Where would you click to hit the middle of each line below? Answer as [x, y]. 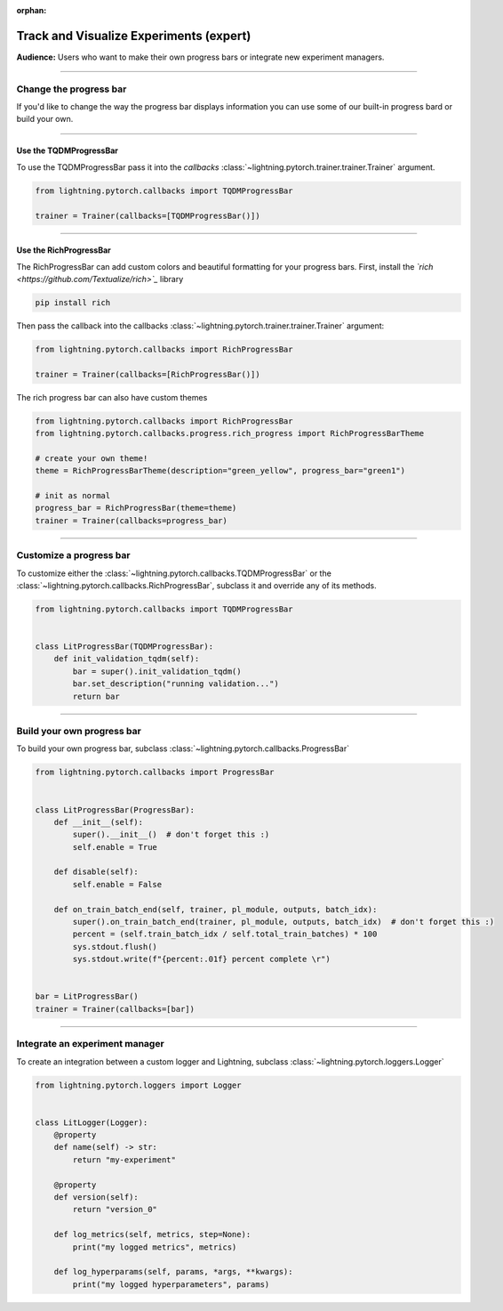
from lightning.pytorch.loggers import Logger [138, 1085]
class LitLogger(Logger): [92, 1122]
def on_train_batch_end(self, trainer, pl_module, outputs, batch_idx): [216, 909]
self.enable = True [115, 847]
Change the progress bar [72, 89]
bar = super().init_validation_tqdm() [157, 671]
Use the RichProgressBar [64, 250]
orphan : [32, 10]
